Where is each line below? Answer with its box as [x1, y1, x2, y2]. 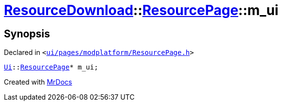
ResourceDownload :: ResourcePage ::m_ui [4, 2, 279, 18]
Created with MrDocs [4, 78, 72, 87]
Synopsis [4, 27, 50, 40]
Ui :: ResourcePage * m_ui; [4, 63, 98, 71]
